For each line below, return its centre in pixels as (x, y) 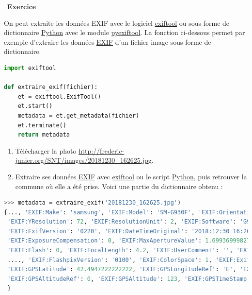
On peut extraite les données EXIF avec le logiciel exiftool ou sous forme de (117, 23)
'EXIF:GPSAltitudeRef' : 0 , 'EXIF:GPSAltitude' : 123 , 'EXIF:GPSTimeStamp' (129, 279)
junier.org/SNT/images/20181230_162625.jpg (83, 160)
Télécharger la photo (46, 150)
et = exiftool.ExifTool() (59, 96)
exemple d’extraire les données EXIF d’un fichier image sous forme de (108, 42)
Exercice (22, 6)
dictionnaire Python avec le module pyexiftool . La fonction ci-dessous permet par (125, 32)
